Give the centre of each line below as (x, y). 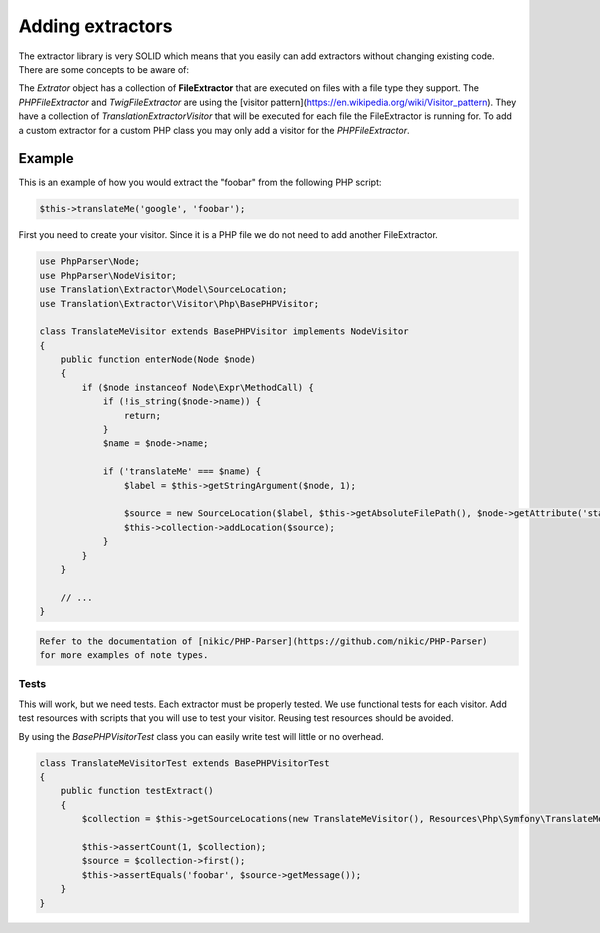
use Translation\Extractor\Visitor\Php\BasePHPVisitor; (179, 303)
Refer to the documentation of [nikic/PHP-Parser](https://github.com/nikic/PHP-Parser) (264, 641)
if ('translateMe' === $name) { (182, 471)
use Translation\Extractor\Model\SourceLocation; (163, 289)
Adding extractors (95, 26)
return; (142, 415)
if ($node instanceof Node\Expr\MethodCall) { (197, 387)
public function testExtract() (137, 791)
